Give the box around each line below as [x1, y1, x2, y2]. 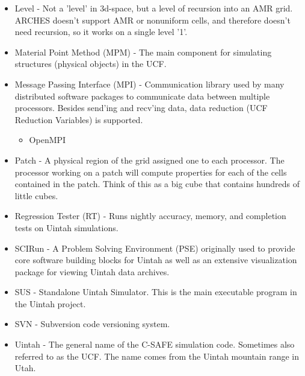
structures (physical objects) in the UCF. [14, 57, 167, 70]
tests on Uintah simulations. [14, 221, 119, 234]
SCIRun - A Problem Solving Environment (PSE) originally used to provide [14, 241, 295, 254]
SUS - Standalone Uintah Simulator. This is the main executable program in [14, 285, 297, 298]
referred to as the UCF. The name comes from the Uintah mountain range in [14, 349, 300, 362]
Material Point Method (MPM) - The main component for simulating [14, 45, 272, 58]
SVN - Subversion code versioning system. [14, 317, 170, 330]
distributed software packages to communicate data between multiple [14, 89, 270, 102]
